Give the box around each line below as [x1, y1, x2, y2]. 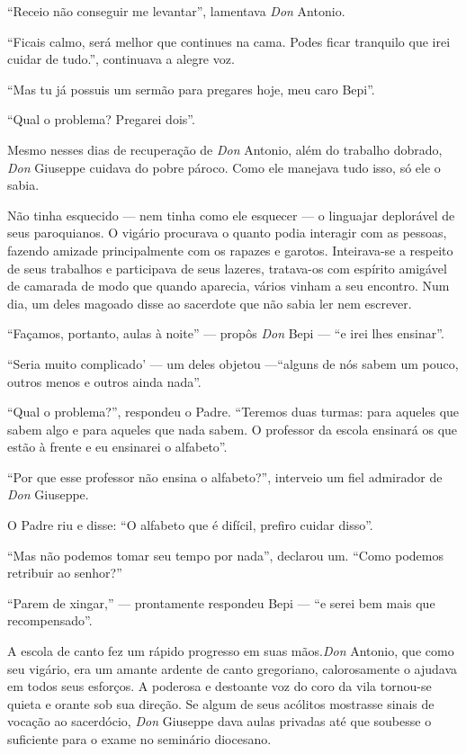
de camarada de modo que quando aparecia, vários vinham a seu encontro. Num [7, 276, 450, 295]
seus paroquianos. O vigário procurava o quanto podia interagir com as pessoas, [7, 223, 447, 242]
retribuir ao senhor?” [7, 563, 122, 582]
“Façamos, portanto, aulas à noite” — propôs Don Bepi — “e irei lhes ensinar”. [7, 324, 444, 343]
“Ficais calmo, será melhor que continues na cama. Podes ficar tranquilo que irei [7, 31, 451, 50]
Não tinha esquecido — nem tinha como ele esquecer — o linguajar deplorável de [7, 205, 455, 224]
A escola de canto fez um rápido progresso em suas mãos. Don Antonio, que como [7, 642, 454, 660]
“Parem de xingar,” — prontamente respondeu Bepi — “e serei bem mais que [7, 593, 435, 612]
